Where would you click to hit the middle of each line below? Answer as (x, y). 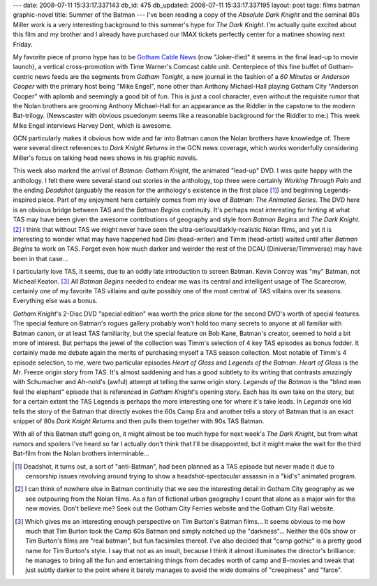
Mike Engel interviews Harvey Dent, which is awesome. (93, 125)
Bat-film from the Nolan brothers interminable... (81, 453)
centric (23, 76)
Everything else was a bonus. (55, 301)
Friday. (23, 44)
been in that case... (40, 258)
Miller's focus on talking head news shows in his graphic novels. (105, 158)
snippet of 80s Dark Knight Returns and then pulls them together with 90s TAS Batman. (139, 421)
